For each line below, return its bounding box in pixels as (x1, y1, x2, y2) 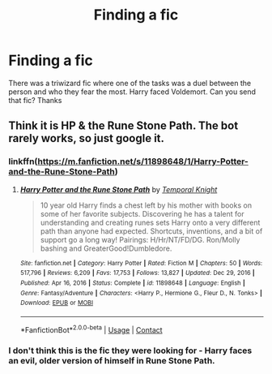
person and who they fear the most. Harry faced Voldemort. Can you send (8, 87, 257, 97)
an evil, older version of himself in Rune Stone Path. (8, 355, 216, 367)
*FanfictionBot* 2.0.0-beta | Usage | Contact (19, 323, 164, 334)
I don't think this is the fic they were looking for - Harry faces (8, 345, 253, 356)
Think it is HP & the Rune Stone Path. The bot (8, 119, 239, 133)
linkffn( (8, 156, 38, 167)
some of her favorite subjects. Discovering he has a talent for (40, 208, 244, 218)
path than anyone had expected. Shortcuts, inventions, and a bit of (40, 226, 263, 236)
